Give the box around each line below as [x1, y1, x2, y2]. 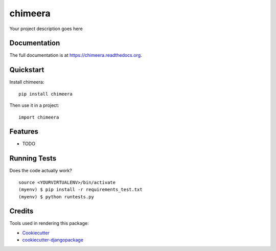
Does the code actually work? [9, 168, 73, 174]
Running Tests [9, 154, 56, 163]
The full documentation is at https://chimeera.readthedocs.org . [9, 52, 143, 58]
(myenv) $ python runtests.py [18, 194, 95, 199]
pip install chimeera [18, 91, 73, 97]
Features [9, 127, 38, 136]
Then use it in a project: [9, 102, 59, 108]
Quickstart [9, 65, 44, 74]
